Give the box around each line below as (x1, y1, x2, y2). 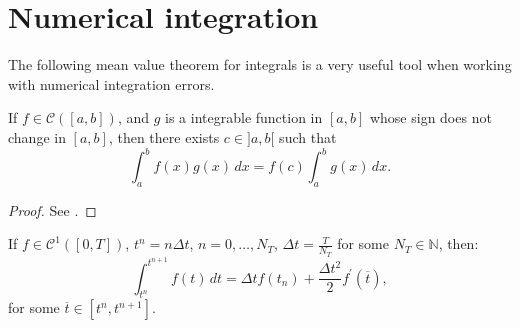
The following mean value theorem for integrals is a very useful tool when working (8, 54, 512, 75)
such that (279, 126, 337, 147)
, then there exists (108, 126, 220, 147)
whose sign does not (369, 107, 492, 128)
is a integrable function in (165, 107, 323, 128)
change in (8, 126, 66, 147)
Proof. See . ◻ (8, 199, 97, 220)
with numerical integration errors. (8, 73, 215, 94)
